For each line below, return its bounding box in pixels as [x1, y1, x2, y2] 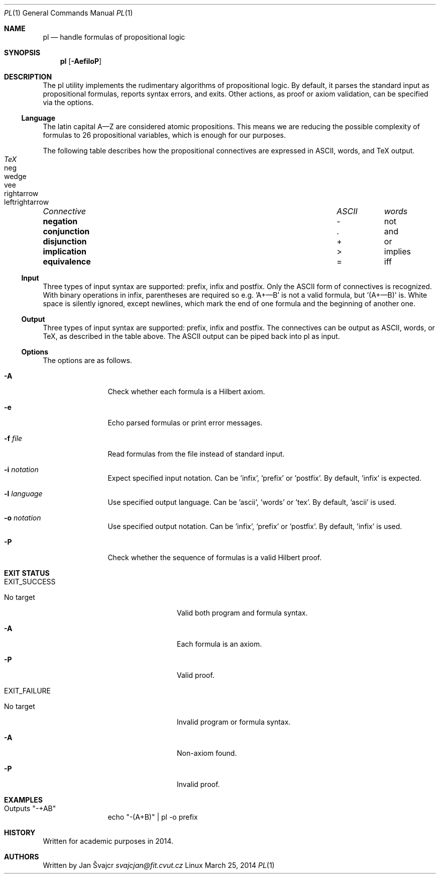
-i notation [4, 465, 39, 474]
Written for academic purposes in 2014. [43, 837, 173, 845]
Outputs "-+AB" [4, 804, 56, 813]
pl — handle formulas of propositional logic [43, 33, 185, 41]
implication [43, 246, 86, 256]
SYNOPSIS [4, 48, 41, 57]
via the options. [43, 98, 94, 107]
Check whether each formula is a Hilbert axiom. [107, 387, 265, 396]
